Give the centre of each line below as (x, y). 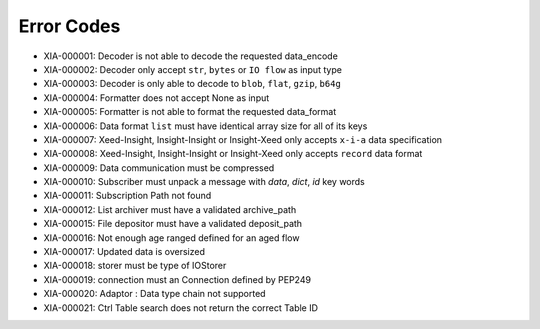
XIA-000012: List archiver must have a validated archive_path (170, 209)
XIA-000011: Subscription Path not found (127, 196)
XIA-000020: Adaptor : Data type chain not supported (154, 294)
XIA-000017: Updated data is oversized (124, 252)
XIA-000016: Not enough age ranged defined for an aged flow (171, 237)
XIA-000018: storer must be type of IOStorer (135, 266)
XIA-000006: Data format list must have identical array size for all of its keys (205, 126)
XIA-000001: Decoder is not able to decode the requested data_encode (191, 56)
